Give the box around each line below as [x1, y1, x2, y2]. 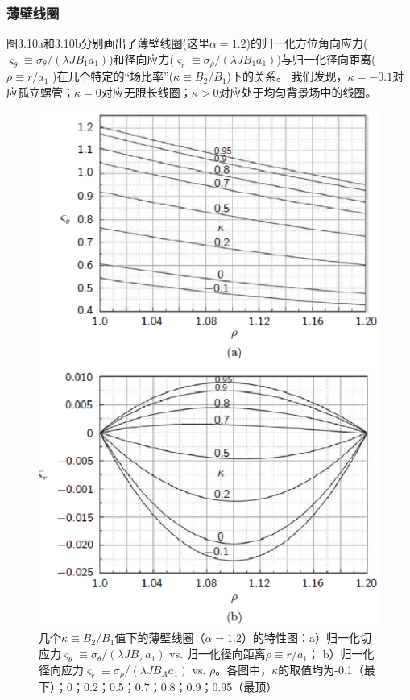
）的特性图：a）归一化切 [241, 629, 371, 646]
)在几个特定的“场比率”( [52, 68, 174, 85]
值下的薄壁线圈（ [114, 629, 205, 646]
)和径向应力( [109, 50, 175, 67]
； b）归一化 [308, 645, 375, 662]
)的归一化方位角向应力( [246, 35, 368, 52]
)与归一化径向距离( [276, 50, 376, 67]
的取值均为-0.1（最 [278, 661, 375, 677]
